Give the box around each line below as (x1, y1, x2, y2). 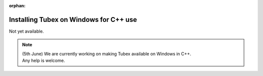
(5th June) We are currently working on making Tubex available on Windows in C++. (22, 51, 191, 57)
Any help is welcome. (22, 57, 65, 63)
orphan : (9, 3, 26, 8)
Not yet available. (9, 28, 44, 34)
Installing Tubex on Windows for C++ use (9, 15, 137, 24)
